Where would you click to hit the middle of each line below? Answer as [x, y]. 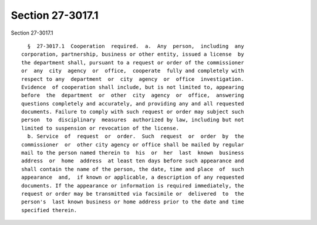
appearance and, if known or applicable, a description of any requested [133, 178]
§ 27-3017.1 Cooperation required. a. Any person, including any [136, 46]
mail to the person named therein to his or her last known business [133, 153]
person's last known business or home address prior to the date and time [133, 202]
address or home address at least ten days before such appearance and [133, 161]
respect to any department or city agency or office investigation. [133, 79]
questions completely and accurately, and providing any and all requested [133, 103]
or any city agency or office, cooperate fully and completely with [133, 71]
